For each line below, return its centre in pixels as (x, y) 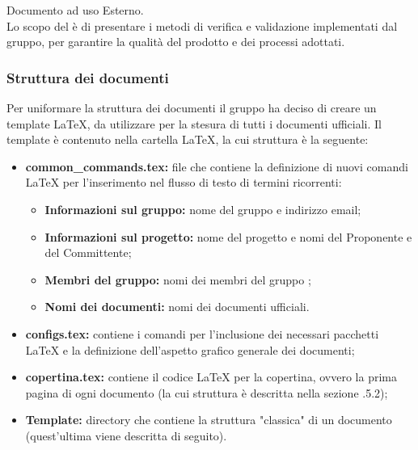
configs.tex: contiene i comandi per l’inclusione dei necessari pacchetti (202, 333)
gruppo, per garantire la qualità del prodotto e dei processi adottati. (176, 42)
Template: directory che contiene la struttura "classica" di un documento (209, 420)
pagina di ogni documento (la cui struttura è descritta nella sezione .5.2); (207, 392)
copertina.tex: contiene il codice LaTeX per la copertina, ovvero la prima (211, 377)
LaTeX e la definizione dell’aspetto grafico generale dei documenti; (190, 349)
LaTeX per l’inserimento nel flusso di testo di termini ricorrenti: (184, 182)
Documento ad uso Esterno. (75, 10)
